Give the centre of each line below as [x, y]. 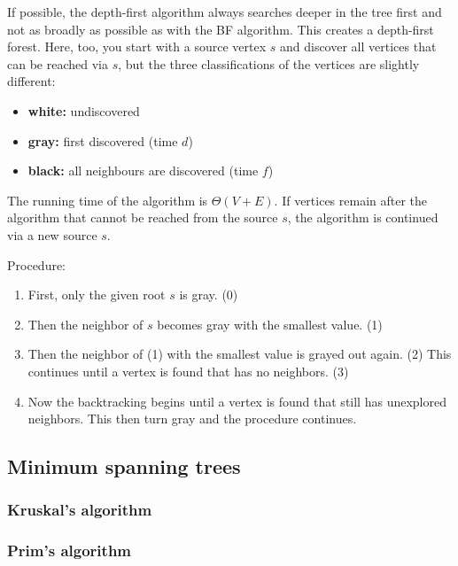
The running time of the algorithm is [108, 200]
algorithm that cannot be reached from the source [143, 217]
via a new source [52, 234]
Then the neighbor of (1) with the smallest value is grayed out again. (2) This [240, 354]
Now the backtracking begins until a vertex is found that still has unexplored [237, 401]
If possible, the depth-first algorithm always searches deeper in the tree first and [225, 12]
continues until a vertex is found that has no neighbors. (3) [188, 371]
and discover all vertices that [358, 47]
